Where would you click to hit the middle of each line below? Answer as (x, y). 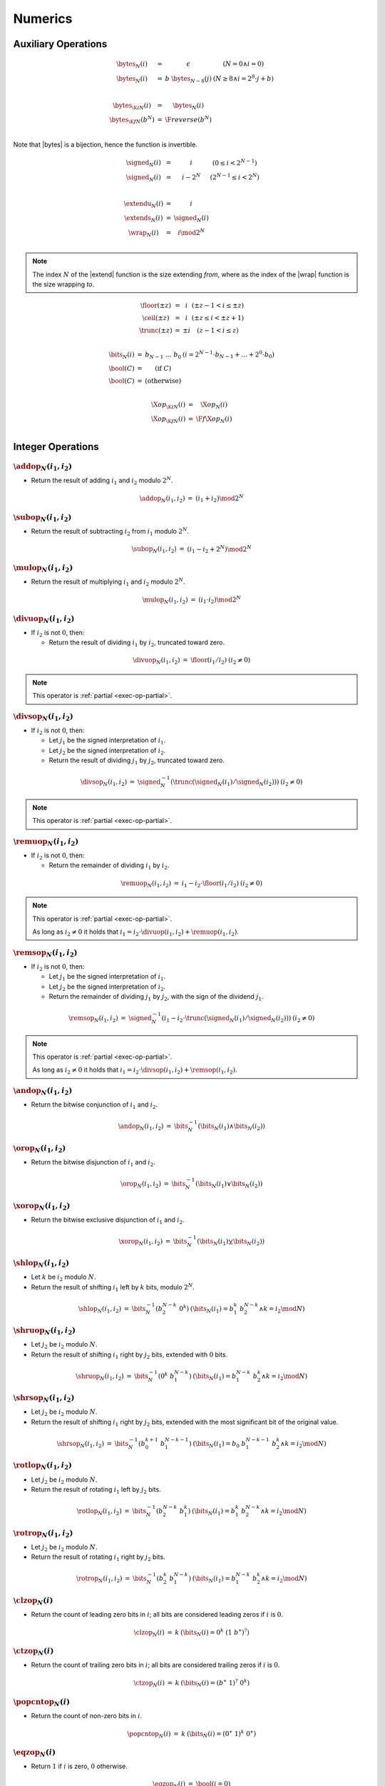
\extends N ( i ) (143, 219)
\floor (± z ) (155, 306)
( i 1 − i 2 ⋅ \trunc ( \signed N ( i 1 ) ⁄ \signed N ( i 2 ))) (226, 1019)
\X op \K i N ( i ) (168, 405)
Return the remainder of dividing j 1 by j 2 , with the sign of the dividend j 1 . (156, 997)
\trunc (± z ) (156, 331)
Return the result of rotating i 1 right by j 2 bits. (98, 1557)
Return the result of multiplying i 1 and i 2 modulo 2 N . (108, 582)
